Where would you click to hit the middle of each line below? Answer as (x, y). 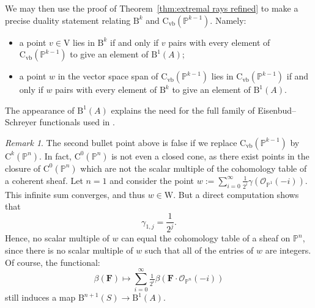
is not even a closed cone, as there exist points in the (210, 156)
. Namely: (228, 20)
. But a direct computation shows (236, 194)
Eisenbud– (277, 110)
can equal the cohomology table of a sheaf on (206, 238)
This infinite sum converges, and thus (75, 194)
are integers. (288, 250)
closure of (23, 168)
